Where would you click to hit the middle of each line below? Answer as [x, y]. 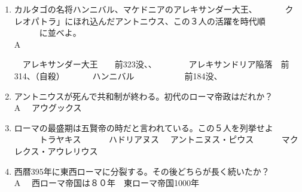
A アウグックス [48, 108]
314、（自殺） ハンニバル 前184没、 [118, 75]
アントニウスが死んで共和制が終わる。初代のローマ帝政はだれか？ [144, 96]
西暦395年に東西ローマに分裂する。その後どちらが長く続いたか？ [142, 171]
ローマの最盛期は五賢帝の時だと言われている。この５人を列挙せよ [144, 127]
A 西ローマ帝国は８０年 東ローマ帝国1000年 [106, 183]
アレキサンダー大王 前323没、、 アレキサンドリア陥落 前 [156, 64]
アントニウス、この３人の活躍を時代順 [190, 21]
